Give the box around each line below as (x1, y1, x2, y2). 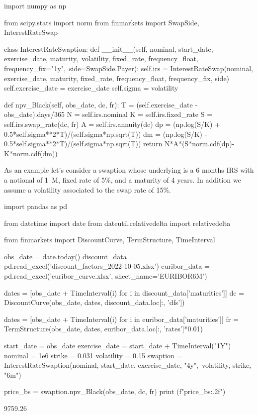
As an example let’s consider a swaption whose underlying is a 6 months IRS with (4, 165, 254, 175)
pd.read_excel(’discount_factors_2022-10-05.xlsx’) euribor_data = (4, 261, 210, 271)
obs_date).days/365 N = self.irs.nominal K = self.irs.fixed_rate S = (4, 109, 213, 119)
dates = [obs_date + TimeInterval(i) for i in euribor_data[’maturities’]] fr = (4, 313, 239, 324)
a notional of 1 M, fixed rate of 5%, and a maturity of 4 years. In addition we (4, 174, 241, 185)
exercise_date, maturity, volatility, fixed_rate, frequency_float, (4, 53, 198, 64)
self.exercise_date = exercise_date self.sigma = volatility (4, 83, 178, 93)
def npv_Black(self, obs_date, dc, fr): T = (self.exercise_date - (4, 99, 198, 109)
